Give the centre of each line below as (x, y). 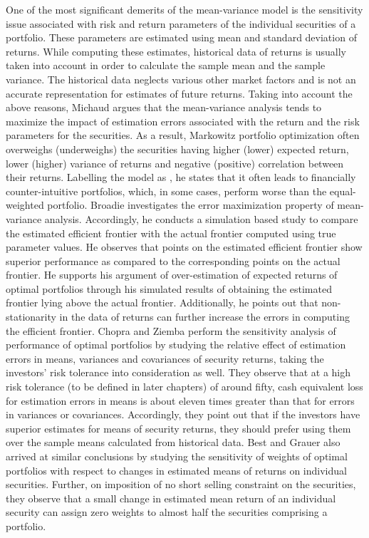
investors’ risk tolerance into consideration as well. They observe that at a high (178, 372)
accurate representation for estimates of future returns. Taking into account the (179, 93)
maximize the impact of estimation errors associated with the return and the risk (183, 121)
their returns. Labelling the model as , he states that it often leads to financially (181, 177)
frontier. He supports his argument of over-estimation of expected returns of (172, 275)
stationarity (31, 317)
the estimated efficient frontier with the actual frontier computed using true (171, 233)
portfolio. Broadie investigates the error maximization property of (191, 205)
